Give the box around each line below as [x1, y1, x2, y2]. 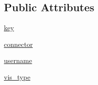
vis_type [4, 71, 31, 82]
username [4, 55, 32, 65]
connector [4, 39, 33, 49]
